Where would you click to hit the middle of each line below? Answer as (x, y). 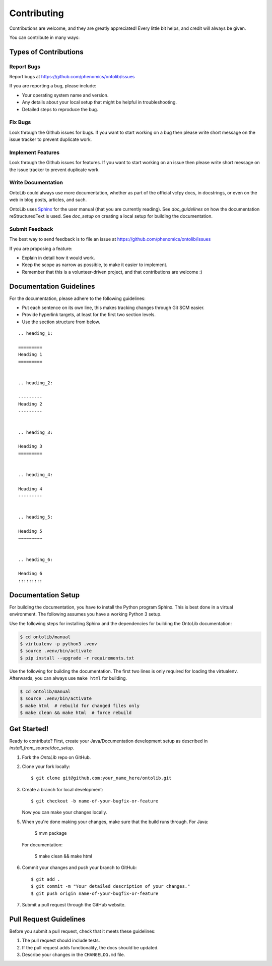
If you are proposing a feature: (41, 248)
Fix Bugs (20, 122)
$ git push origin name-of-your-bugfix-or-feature (95, 893)
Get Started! (29, 729)
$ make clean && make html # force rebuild (76, 713)
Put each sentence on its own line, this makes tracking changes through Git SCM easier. (113, 308)
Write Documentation (36, 183)
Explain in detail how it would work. (58, 258)
